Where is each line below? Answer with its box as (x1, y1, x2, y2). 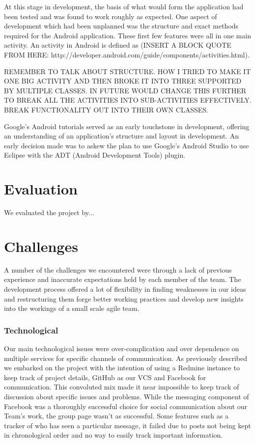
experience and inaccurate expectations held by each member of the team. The (4, 274, 241, 284)
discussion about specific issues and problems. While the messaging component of (4, 391, 249, 401)
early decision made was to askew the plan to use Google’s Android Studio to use (4, 140, 249, 150)
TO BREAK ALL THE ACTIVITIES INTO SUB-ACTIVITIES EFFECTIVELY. (4, 95, 252, 105)
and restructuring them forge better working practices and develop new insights (4, 293, 244, 304)
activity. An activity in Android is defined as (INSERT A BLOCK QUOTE (4, 40, 231, 50)
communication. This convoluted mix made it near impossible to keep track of (4, 382, 239, 392)
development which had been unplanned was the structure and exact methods (4, 21, 239, 31)
